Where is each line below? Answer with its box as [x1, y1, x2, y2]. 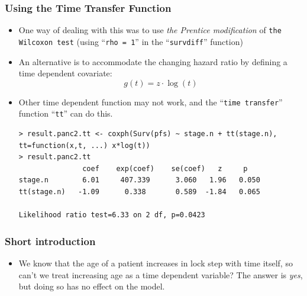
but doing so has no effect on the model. [18, 280, 165, 292]
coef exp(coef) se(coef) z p [82, 164, 248, 173]
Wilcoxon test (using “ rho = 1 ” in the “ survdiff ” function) [18, 35, 243, 47]
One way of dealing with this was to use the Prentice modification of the [18, 24, 282, 36]
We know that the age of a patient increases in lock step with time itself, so [18, 257, 293, 269]
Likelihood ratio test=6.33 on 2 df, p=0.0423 [18, 211, 205, 220]
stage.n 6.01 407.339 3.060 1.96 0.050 [18, 176, 260, 185]
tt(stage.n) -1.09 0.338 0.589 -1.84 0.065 [18, 188, 260, 196]
